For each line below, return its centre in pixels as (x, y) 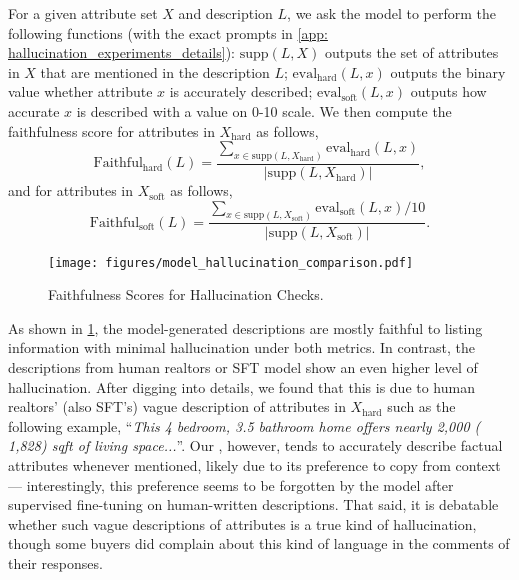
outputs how (448, 91)
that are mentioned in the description (155, 71)
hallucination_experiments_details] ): (121, 52)
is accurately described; (241, 91)
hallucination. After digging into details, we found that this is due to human (241, 386)
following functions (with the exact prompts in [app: (168, 32)
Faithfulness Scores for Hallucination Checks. (186, 294)
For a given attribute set (83, 13)
